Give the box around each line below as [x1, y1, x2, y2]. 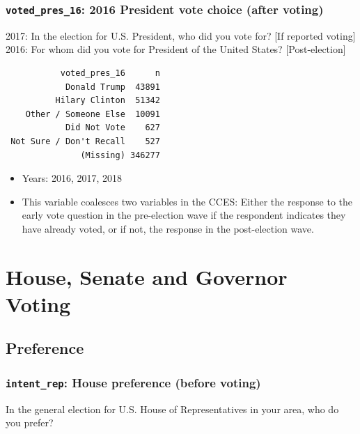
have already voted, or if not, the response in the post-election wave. [22, 221, 314, 235]
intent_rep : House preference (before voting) [6, 373, 261, 391]
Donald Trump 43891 [65, 82, 160, 92]
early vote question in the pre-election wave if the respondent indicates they [22, 208, 346, 222]
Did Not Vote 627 [65, 123, 160, 133]
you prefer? [6, 415, 54, 430]
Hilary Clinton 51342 [55, 95, 160, 106]
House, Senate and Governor [6, 262, 288, 290]
